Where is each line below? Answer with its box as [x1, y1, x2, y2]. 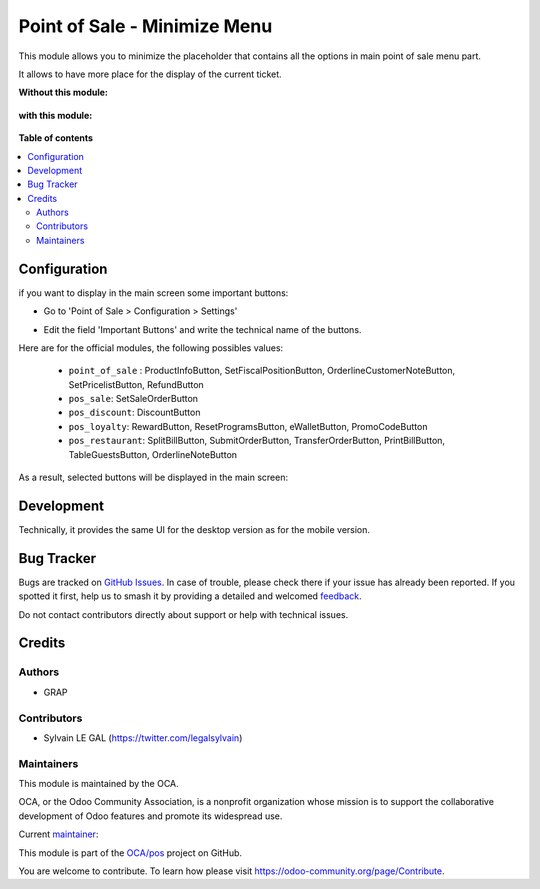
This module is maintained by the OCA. [18, 778, 179, 790]
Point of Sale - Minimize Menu [18, 15, 273, 37]
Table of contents [18, 132, 94, 144]
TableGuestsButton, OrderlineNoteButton [68, 448, 238, 460]
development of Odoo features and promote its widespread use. [18, 810, 283, 822]
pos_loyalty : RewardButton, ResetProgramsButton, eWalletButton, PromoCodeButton [68, 420, 428, 432]
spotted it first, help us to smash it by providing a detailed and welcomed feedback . [18, 590, 362, 602]
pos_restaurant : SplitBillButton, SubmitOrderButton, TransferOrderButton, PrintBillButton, [68, 435, 445, 447]
